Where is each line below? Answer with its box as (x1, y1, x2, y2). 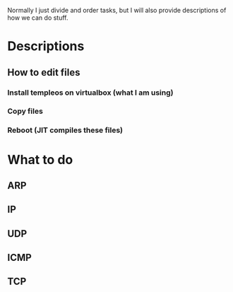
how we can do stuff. (7, 13, 68, 22)
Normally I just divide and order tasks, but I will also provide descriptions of (7, 6, 227, 14)
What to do (7, 151, 73, 168)
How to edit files (7, 66, 80, 78)
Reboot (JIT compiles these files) (7, 125, 124, 135)
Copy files (7, 106, 44, 116)
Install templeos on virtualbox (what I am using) (7, 88, 174, 98)
